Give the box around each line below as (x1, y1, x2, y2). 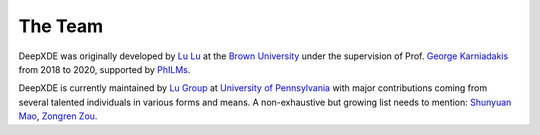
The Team (18, 15, 104, 37)
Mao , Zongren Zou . (18, 110, 98, 122)
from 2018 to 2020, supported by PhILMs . (18, 63, 191, 75)
